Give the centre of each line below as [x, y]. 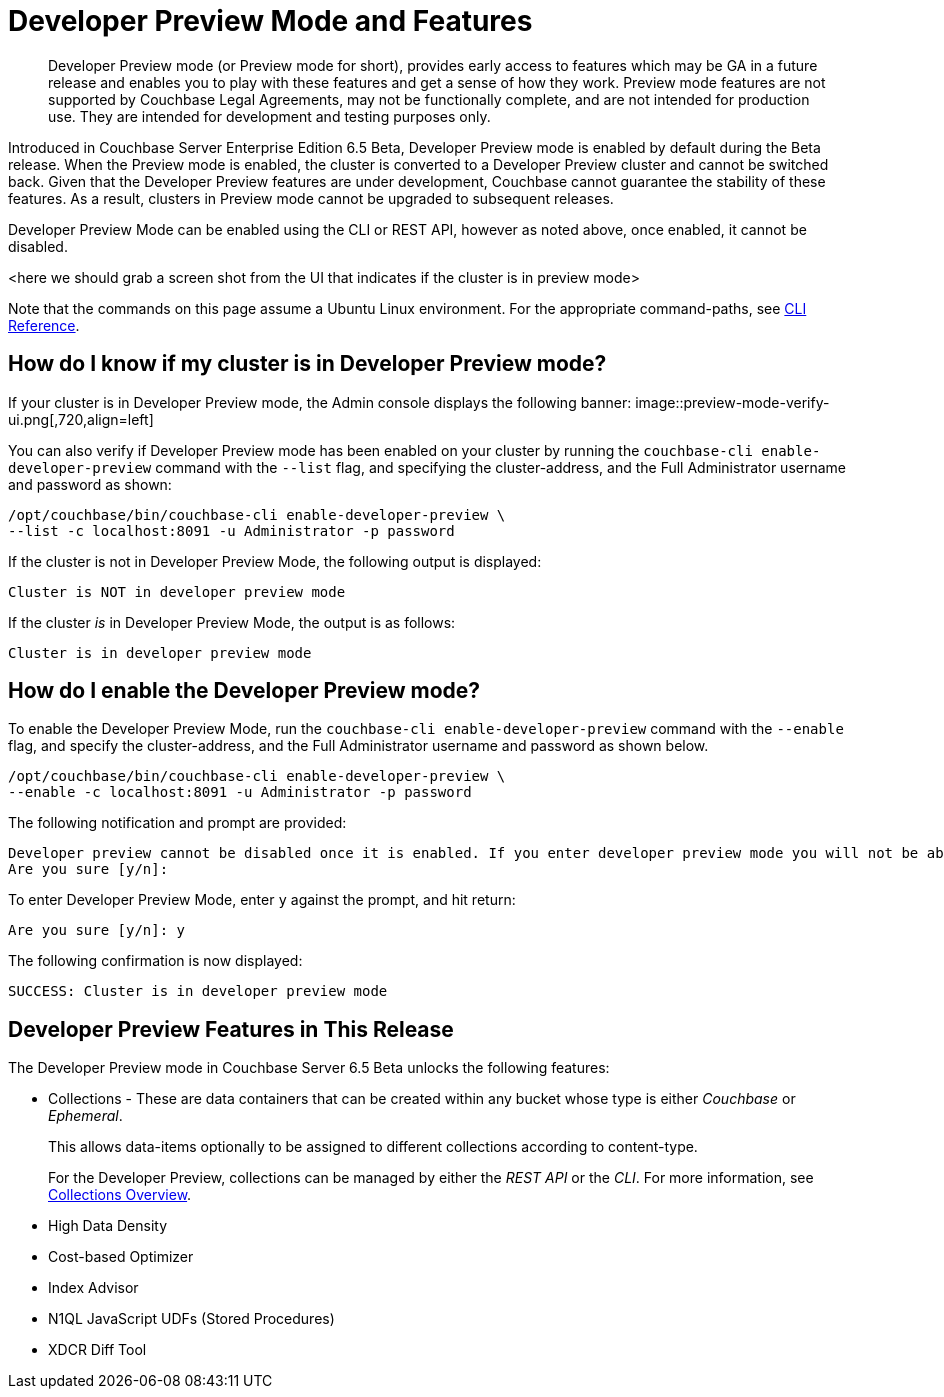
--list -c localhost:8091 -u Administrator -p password [231, 530]
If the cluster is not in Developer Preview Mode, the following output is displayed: [275, 561]
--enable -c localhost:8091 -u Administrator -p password [240, 792]
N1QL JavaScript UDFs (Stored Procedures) [191, 1319]
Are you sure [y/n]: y [97, 930]
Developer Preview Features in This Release [231, 1029]
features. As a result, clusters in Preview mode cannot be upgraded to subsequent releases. [311, 198]
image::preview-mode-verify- [732, 402]
